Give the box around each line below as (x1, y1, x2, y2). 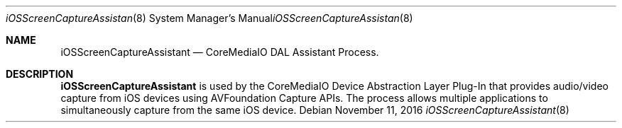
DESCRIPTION (6, 68, 74, 80)
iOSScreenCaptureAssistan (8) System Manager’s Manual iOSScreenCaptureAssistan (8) (6, 12, 413, 24)
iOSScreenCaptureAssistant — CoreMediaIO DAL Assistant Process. (60, 46, 379, 58)
